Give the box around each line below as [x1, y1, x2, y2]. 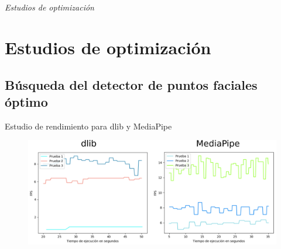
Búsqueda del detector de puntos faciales [5, 75, 258, 93]
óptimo [5, 92, 48, 110]
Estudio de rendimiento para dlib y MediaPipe [5, 120, 172, 132]
